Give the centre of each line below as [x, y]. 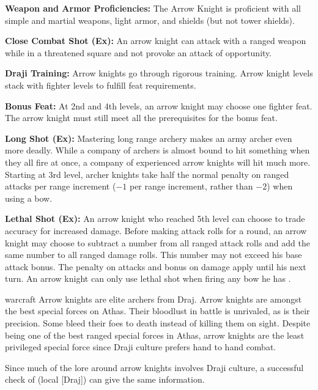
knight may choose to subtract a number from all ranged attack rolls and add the [157, 242]
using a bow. [29, 198]
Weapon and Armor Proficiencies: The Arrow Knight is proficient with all [153, 8]
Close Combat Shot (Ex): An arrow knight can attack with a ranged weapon [156, 41]
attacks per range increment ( [61, 186]
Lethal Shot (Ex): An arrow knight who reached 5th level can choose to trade [155, 219]
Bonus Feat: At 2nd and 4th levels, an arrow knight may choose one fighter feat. [159, 105]
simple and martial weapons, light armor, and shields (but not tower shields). [150, 20]
